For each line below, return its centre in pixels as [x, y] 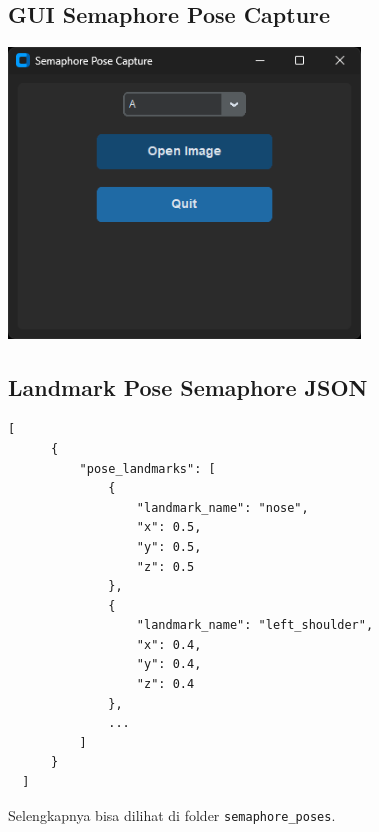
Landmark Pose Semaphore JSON [188, 386]
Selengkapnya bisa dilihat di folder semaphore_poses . [172, 814]
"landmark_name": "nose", [222, 507]
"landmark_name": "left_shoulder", [255, 625]
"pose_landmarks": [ [147, 468]
